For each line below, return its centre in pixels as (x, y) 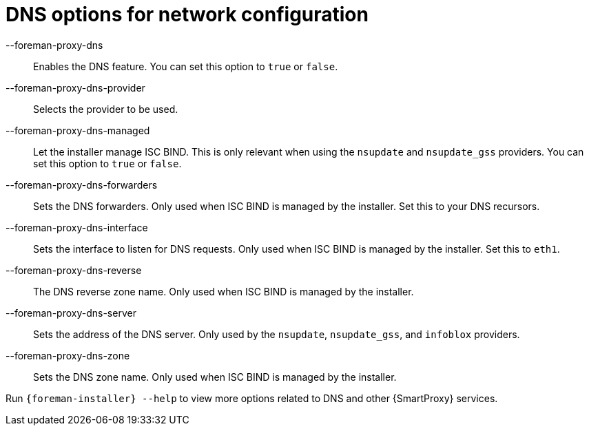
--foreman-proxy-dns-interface (77, 227)
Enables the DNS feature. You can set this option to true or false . (186, 66)
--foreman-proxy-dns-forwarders (82, 185)
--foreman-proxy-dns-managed (78, 130)
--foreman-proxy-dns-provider (75, 87)
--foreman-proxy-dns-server (71, 313)
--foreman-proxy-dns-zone (68, 355)
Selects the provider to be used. (106, 109)
